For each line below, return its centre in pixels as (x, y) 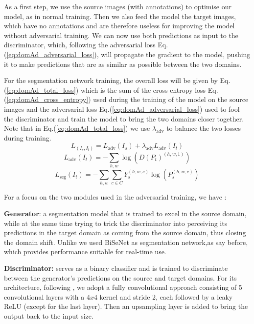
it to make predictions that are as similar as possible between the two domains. (123, 64)
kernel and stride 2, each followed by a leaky (166, 296)
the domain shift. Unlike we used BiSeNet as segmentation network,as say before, (126, 242)
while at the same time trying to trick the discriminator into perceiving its (116, 223)
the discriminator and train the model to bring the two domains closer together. (124, 118)
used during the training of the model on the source (171, 99)
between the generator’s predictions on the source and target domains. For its (120, 277)
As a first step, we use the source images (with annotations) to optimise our (118, 6)
